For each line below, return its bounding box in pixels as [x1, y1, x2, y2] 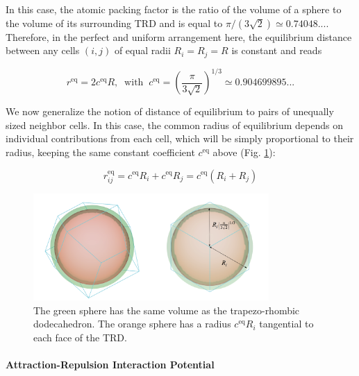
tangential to [259, 316, 314, 331]
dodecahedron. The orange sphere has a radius [33, 316, 231, 331]
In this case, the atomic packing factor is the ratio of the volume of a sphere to [6, 2, 342, 16]
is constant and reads [231, 43, 322, 58]
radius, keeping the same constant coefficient [6, 144, 195, 159]
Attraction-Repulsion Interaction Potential [6, 357, 215, 371]
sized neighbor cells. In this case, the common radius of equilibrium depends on [6, 117, 343, 132]
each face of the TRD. [33, 330, 127, 344]
